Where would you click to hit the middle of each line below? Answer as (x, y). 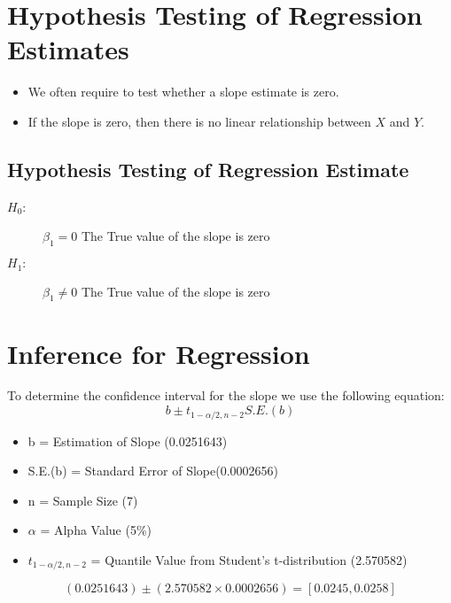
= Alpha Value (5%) (96, 530)
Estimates (68, 49)
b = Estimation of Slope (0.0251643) (128, 441)
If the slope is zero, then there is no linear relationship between (199, 121)
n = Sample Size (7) (83, 500)
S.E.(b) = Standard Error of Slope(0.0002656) (153, 471)
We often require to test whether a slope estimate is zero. (183, 92)
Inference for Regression (159, 353)
